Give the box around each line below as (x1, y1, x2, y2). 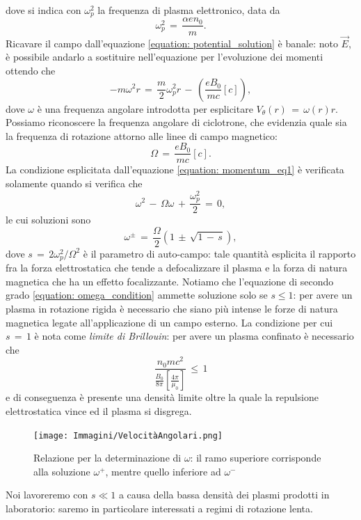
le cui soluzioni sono (6, 212, 91, 227)
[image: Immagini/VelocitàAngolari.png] (33, 430, 223, 441)
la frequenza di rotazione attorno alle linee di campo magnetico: (6, 128, 278, 143)
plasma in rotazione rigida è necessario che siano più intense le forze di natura (6, 301, 338, 315)
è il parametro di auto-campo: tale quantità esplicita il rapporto (83, 246, 356, 260)
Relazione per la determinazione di (33, 450, 182, 465)
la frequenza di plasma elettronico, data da (97, 3, 280, 17)
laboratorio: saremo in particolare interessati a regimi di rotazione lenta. (6, 501, 313, 515)
